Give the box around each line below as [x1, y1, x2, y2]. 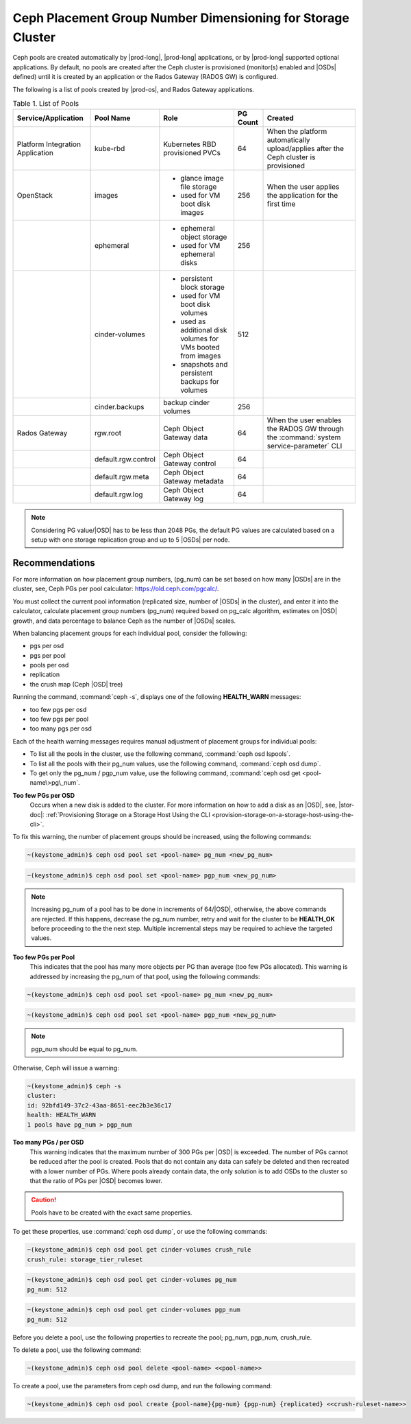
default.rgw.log [95, 490, 143, 499]
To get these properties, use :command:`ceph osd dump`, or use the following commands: [12, 1228, 268, 1236]
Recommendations [12, 557, 95, 569]
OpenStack [16, 191, 53, 200]
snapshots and [180, 360, 228, 369]
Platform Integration [16, 139, 82, 149]
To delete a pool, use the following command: [12, 1346, 142, 1354]
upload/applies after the [266, 144, 344, 154]
